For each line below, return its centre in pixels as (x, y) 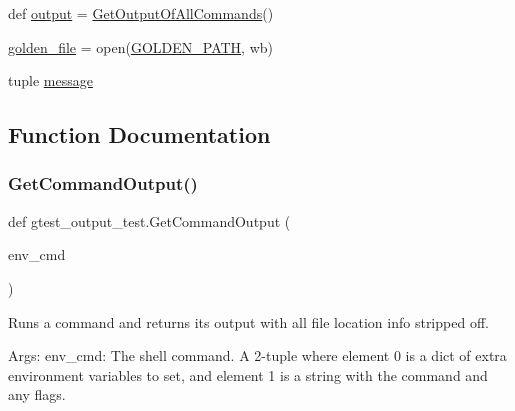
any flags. (37, 394)
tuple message (50, 80)
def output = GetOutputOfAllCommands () (141, 13)
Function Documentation (139, 134)
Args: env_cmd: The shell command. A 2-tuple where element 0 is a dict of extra (257, 355)
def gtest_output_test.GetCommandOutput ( (149, 220)
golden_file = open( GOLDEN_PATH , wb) (141, 46)
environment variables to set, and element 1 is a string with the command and (248, 374)
